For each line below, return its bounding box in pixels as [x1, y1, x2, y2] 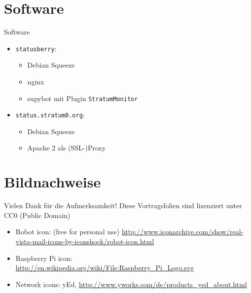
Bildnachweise [4, 172, 101, 192]
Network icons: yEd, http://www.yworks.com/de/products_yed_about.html [15, 279, 247, 289]
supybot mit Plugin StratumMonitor [27, 93, 138, 103]
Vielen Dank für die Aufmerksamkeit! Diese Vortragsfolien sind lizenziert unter [4, 200, 242, 211]
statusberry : [15, 43, 57, 53]
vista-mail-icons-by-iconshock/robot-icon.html [15, 236, 154, 246]
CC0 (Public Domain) [4, 210, 71, 220]
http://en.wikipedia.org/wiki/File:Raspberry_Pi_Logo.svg [15, 262, 194, 273]
